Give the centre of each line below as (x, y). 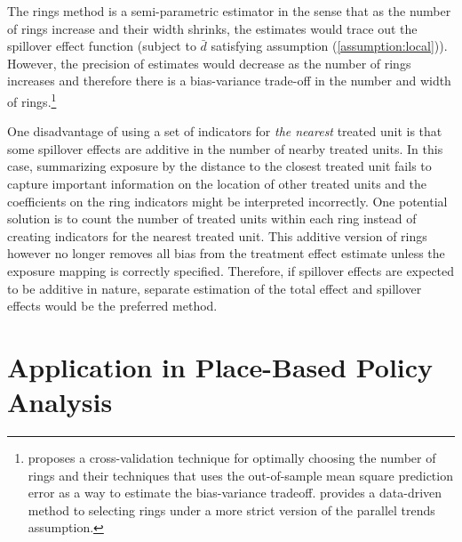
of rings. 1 (32, 100)
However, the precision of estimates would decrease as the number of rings (209, 63)
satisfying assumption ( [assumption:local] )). (329, 46)
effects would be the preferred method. (112, 306)
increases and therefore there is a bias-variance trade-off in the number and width (229, 81)
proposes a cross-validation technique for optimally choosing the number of (232, 458)
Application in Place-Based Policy (220, 366)
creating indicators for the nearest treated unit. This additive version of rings (217, 235)
